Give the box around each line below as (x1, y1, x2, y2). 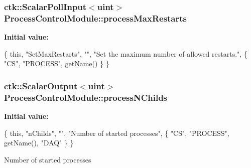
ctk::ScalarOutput (4, 79, 78, 92)
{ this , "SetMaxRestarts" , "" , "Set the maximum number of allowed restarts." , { (4, 48, 247, 59)
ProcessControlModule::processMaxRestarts (4, 12, 187, 24)
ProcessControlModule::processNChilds (4, 91, 168, 103)
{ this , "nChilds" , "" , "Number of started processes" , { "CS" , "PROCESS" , (4, 127, 229, 138)
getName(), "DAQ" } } (4, 137, 74, 148)
